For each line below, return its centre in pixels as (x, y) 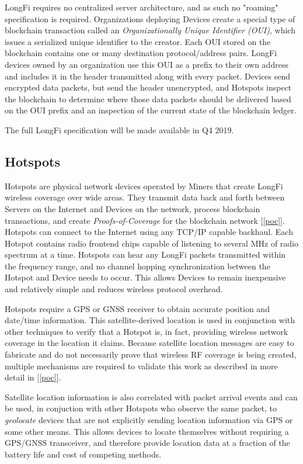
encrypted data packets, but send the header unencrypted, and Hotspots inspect (148, 87)
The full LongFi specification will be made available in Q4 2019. (119, 129)
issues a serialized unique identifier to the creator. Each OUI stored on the (138, 41)
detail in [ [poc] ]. (33, 377)
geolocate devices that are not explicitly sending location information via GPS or (149, 420)
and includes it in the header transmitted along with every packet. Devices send (148, 76)
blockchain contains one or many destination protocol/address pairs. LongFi (141, 53)
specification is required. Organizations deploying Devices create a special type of (150, 18)
